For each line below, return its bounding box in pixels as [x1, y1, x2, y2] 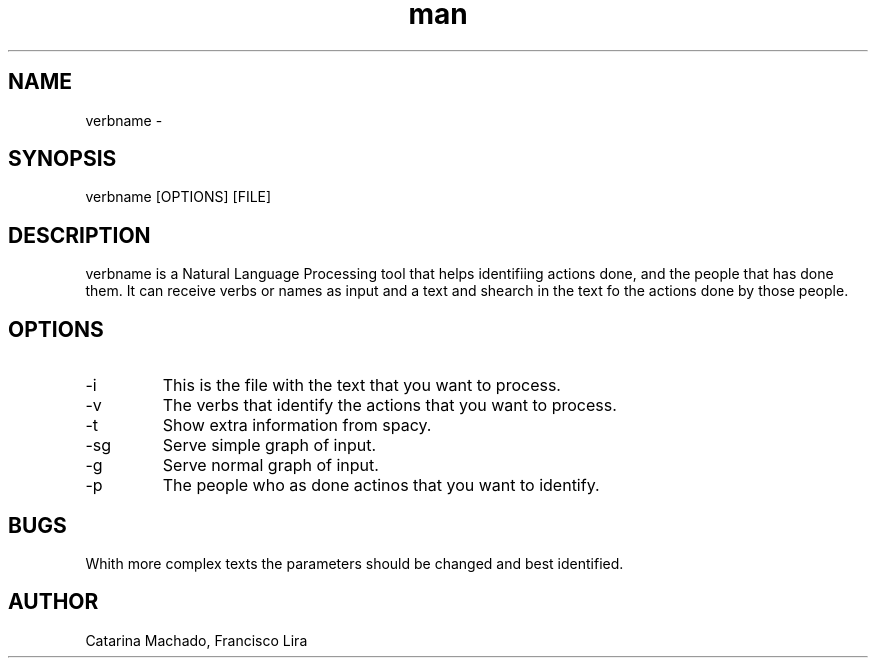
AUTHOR [8, 589, 99, 615]
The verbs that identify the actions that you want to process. [162, 395, 617, 416]
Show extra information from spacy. [162, 415, 432, 436]
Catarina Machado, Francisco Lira [85, 631, 308, 649]
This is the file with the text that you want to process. [162, 375, 561, 396]
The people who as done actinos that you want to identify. [162, 475, 600, 496]
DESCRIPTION [8, 222, 151, 248]
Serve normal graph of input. [162, 455, 379, 476]
